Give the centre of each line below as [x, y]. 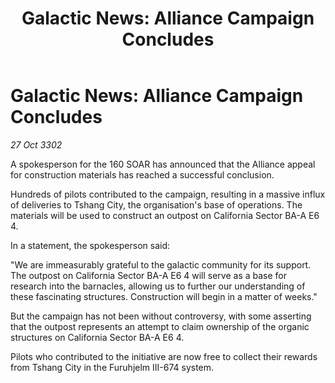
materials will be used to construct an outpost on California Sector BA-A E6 [165, 215]
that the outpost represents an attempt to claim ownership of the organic [160, 326]
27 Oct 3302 [36, 144]
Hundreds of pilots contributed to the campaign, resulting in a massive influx [168, 194]
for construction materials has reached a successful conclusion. [142, 174]
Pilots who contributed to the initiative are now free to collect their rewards [164, 356]
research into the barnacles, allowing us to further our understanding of [158, 286]
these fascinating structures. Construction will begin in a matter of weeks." [164, 296]
